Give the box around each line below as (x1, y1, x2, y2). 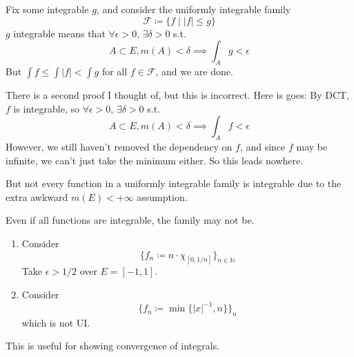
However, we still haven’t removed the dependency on (6, 139, 233, 153)
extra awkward (6, 189, 68, 204)
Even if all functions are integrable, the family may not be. (6, 213, 255, 227)
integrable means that (13, 26, 106, 40)
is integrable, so (13, 101, 80, 115)
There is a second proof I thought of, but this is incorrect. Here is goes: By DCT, (6, 87, 350, 102)
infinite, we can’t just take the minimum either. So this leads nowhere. (6, 153, 304, 167)
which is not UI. (21, 315, 90, 329)
